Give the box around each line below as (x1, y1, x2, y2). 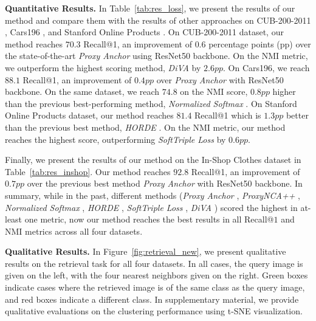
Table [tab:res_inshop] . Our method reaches (5, 165, 171, 178)
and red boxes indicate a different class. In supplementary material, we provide (5, 292, 299, 305)
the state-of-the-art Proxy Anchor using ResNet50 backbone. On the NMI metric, (5, 49, 308, 62)
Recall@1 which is (194, 109, 261, 122)
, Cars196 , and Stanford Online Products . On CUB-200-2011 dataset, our (5, 26, 284, 38)
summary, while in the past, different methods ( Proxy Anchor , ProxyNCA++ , (5, 188, 301, 201)
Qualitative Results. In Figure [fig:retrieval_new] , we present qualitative (5, 245, 286, 258)
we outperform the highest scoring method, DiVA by (5, 61, 201, 74)
